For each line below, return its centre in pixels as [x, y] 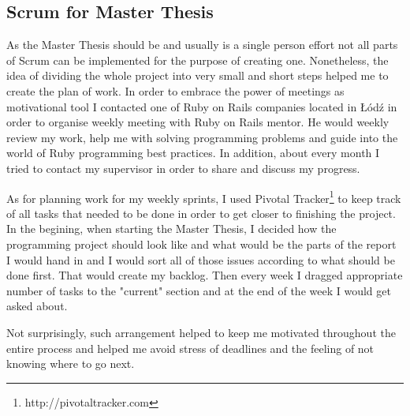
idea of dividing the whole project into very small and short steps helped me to [198, 75]
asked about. [37, 306]
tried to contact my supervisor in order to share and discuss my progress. [183, 168]
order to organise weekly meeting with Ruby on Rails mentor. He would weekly [198, 122]
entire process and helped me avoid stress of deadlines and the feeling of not [190, 348]
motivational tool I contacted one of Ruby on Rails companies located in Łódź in [202, 106]
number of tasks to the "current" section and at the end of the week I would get [199, 290]
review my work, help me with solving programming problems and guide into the [202, 137]
